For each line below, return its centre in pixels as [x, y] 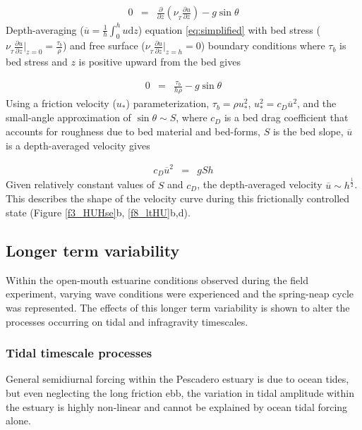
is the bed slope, [308, 131]
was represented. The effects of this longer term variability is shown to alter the [178, 307]
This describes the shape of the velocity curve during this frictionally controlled [178, 198]
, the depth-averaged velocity [260, 184]
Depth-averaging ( [45, 29]
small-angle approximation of [68, 117]
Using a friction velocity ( [61, 103]
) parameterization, [168, 103]
